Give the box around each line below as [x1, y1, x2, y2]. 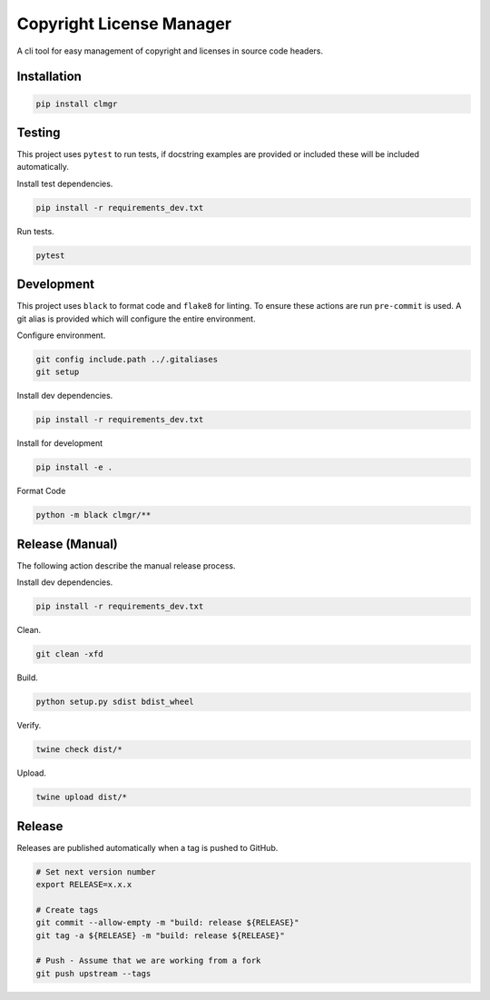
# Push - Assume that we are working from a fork [35, 955, 261, 966]
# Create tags [35, 905, 99, 915]
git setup [35, 367, 80, 377]
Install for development [16, 438, 103, 449]
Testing [16, 124, 61, 140]
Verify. [16, 720, 42, 731]
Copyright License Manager [16, 14, 231, 34]
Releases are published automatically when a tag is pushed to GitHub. [16, 842, 279, 853]
